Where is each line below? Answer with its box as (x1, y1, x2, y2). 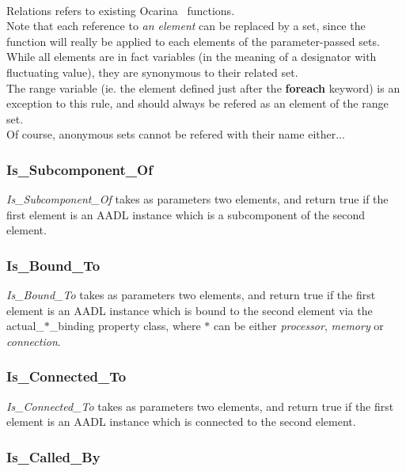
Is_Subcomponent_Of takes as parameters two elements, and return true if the (6, 191, 389, 207)
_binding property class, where (49, 317, 201, 334)
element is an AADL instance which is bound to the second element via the (6, 302, 373, 318)
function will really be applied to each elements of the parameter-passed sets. (6, 32, 380, 49)
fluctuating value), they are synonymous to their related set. (6, 63, 298, 80)
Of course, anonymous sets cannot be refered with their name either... (6, 126, 345, 142)
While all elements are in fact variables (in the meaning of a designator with (6, 48, 377, 65)
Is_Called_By (6, 446, 101, 466)
